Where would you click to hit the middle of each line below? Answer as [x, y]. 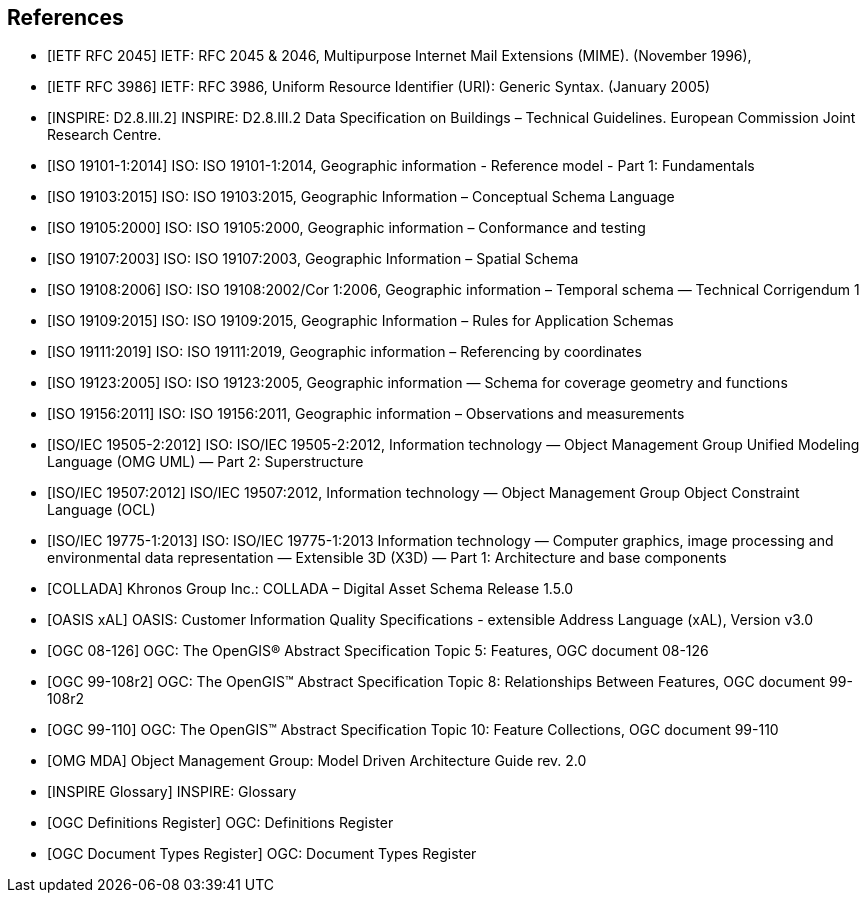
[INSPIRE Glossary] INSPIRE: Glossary [172, 792]
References [65, 17]
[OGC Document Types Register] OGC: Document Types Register [262, 854]
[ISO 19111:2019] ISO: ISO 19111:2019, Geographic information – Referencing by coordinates [344, 352]
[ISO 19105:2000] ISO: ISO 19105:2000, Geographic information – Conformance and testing [346, 228]
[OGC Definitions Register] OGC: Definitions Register [220, 823]
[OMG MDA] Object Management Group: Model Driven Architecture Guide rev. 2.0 [317, 761]
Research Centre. [104, 135]
